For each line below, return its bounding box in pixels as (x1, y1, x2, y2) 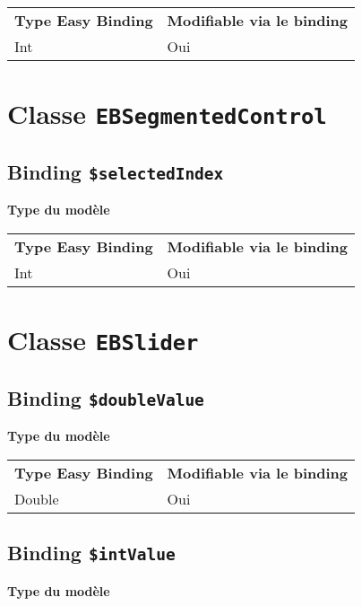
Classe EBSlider (7, 321, 199, 358)
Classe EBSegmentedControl (7, 95, 327, 132)
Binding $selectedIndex (7, 157, 224, 185)
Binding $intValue (7, 539, 176, 566)
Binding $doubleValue (7, 383, 204, 411)
